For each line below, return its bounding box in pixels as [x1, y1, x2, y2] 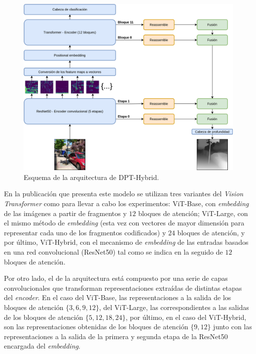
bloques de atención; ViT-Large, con [138, 208, 248, 218]
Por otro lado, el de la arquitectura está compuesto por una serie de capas [4, 273, 228, 283]
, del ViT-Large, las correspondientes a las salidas [99, 302, 249, 312]
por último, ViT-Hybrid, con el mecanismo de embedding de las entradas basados [4, 237, 249, 247]
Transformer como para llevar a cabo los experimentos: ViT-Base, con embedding [4, 198, 249, 208]
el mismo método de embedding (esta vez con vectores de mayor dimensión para [4, 218, 245, 228]
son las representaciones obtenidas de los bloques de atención [4, 321, 188, 332]
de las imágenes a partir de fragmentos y [4, 208, 127, 218]
